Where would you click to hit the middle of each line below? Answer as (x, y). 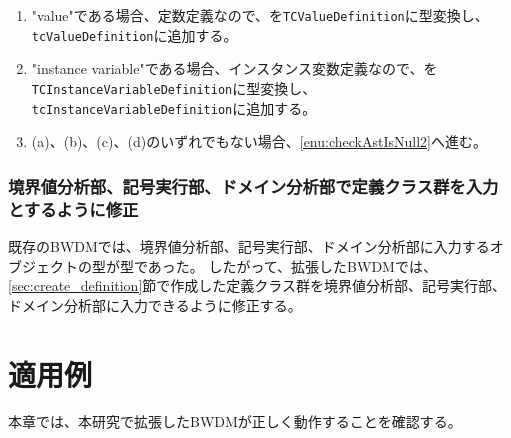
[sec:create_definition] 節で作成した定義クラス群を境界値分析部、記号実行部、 (257, 285)
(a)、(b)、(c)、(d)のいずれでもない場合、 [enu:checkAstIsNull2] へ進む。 (259, 141)
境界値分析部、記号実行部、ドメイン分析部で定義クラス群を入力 (253, 185)
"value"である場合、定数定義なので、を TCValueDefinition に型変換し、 (260, 15)
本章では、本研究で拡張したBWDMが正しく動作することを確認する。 (235, 421)
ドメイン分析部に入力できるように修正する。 (155, 304)
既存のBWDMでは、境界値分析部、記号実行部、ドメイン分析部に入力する (249, 245)
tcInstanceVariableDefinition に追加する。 (174, 107)
